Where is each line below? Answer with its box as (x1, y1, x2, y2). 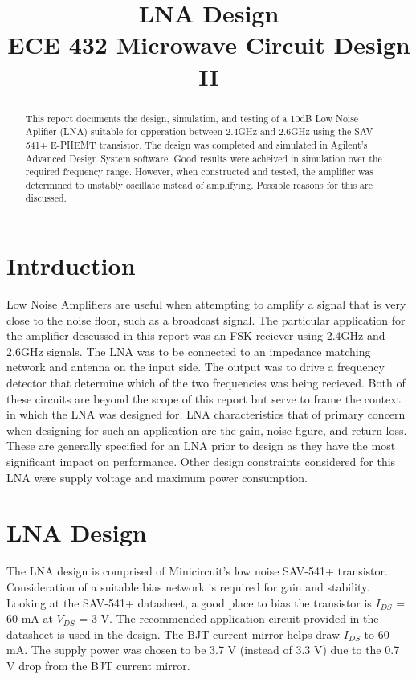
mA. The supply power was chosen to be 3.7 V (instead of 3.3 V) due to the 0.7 (6, 641, 400, 658)
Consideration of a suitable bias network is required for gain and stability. (6, 578, 370, 595)
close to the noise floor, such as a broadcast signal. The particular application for (6, 311, 406, 328)
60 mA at (6, 610, 53, 627)
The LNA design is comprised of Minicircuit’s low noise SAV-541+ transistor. (6, 562, 388, 579)
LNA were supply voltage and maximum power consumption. (6, 468, 308, 485)
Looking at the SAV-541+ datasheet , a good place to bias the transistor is (6, 594, 372, 611)
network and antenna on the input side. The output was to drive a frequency (6, 358, 385, 375)
